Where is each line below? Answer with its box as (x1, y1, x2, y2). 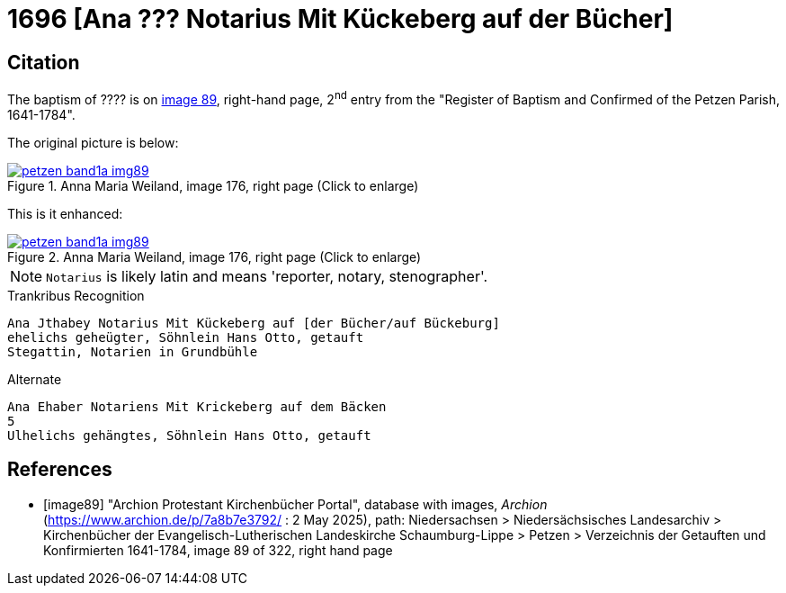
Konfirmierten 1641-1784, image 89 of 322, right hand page (43, 542, 393, 558)
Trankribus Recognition (7, 287, 145, 303)
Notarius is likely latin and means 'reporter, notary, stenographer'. (46, 266, 488, 285)
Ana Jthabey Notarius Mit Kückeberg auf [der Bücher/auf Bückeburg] (7, 315, 500, 330)
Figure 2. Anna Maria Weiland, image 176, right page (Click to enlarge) (7, 248, 422, 265)
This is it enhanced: (7, 205, 123, 221)
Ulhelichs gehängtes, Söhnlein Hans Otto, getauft (7, 427, 371, 443)
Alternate (7, 371, 62, 387)
